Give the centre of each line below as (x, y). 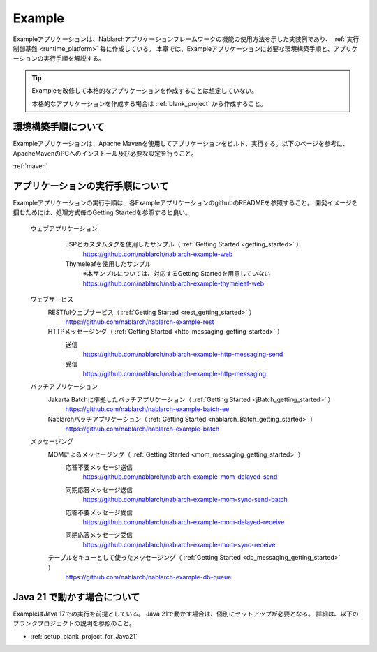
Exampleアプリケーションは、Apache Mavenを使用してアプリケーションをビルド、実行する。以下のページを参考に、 (181, 144)
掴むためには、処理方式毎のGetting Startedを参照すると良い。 (102, 212)
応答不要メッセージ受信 (99, 512)
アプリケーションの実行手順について (91, 186)
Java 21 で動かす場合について (76, 597)
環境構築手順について (59, 127)
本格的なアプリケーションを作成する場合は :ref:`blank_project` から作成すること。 (149, 103)
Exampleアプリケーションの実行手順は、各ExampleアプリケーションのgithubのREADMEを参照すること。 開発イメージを (185, 203)
